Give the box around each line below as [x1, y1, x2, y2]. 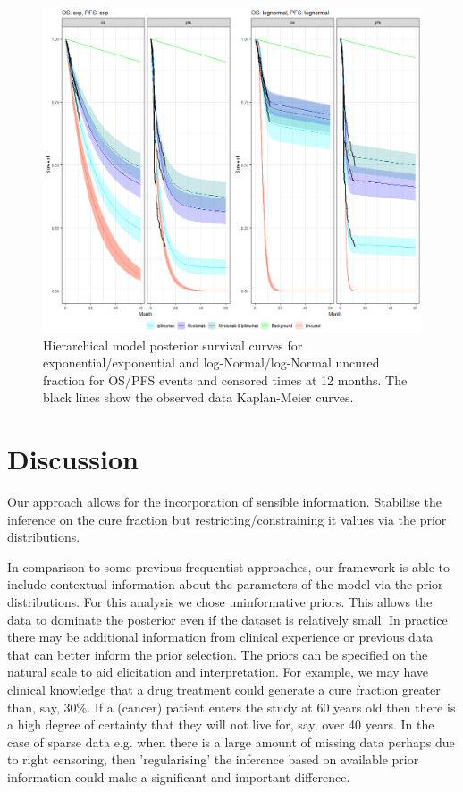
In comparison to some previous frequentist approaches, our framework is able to [7, 557, 450, 576]
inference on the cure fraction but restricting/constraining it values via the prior [7, 510, 447, 528]
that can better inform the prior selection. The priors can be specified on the [7, 645, 428, 663]
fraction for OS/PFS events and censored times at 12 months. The [43, 370, 408, 389]
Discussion [7, 441, 139, 477]
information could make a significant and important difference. [7, 767, 350, 786]
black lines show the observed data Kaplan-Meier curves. [43, 388, 354, 407]
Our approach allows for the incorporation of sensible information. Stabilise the [7, 493, 442, 511]
